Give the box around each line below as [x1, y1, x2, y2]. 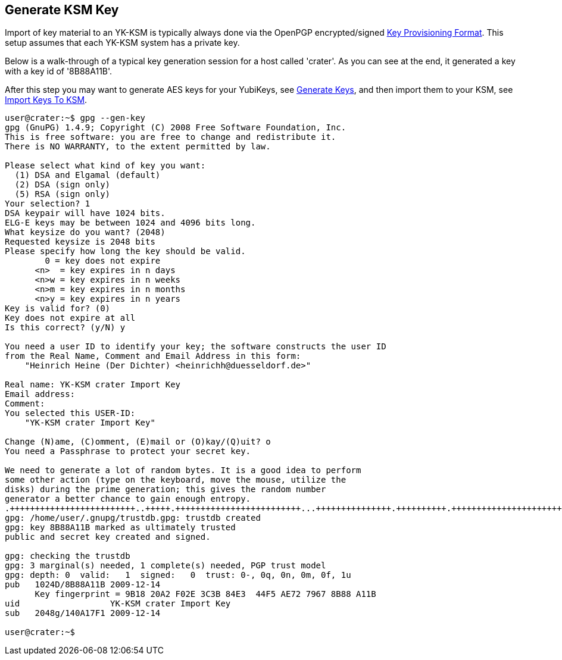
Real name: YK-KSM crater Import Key [5, 380, 181, 390]
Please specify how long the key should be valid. [5, 246, 246, 257]
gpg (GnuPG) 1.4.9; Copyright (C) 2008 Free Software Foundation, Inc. [5, 123, 346, 133]
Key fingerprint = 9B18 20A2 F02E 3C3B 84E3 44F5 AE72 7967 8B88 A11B [35, 589, 376, 599]
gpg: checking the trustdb [5, 551, 130, 561]
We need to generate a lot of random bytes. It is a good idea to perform [5, 465, 361, 476]
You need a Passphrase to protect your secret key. [5, 446, 251, 456]
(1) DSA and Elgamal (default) [14, 170, 161, 180]
